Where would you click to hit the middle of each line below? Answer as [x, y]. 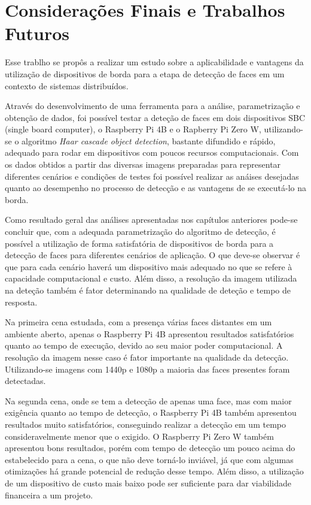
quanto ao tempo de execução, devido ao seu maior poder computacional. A [144, 345]
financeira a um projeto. [49, 495]
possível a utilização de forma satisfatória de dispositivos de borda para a [139, 243]
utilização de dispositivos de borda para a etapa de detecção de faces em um [145, 73]
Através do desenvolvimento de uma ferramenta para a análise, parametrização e [153, 106]
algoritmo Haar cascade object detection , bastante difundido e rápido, [149, 140]
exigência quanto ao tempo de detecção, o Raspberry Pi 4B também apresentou [151, 412]
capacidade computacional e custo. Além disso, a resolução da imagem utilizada [151, 278]
